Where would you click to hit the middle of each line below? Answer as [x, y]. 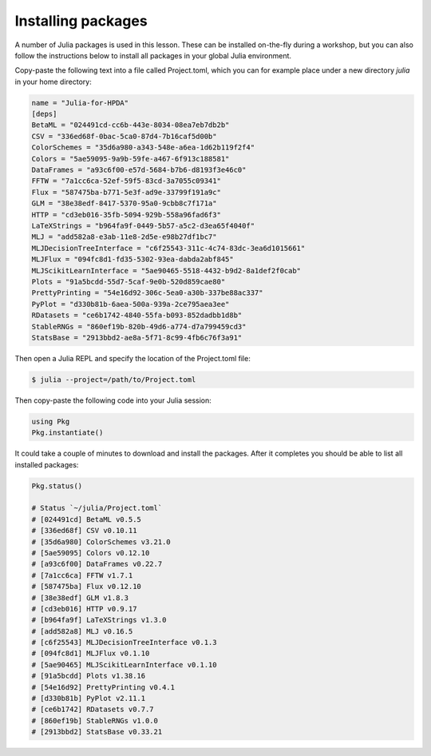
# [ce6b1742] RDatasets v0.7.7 [93, 710]
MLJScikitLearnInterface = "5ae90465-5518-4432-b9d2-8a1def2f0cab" [166, 271]
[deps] [44, 114]
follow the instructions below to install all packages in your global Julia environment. [153, 55]
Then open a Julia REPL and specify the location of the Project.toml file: [132, 358]
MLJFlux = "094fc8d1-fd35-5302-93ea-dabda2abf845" [133, 259]
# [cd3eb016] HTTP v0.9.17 [84, 609]
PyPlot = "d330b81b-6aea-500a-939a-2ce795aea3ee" [130, 304]
